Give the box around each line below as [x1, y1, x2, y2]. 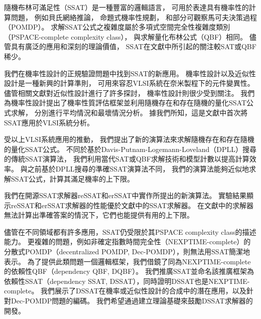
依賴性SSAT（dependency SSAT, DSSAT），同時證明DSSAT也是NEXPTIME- [4, 275, 250, 286]
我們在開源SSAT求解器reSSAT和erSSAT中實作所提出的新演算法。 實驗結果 [4, 190, 247, 201]
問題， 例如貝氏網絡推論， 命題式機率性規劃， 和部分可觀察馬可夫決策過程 [11, 12, 257, 22]
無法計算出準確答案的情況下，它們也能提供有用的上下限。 [4, 210, 194, 220]
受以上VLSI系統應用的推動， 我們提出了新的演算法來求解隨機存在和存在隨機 [4, 134, 254, 144]
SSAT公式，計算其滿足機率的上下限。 [11, 173, 135, 184]
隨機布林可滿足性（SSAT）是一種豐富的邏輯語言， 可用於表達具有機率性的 [4, 2, 249, 12]
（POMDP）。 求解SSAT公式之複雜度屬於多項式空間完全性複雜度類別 [4, 22, 230, 32]
